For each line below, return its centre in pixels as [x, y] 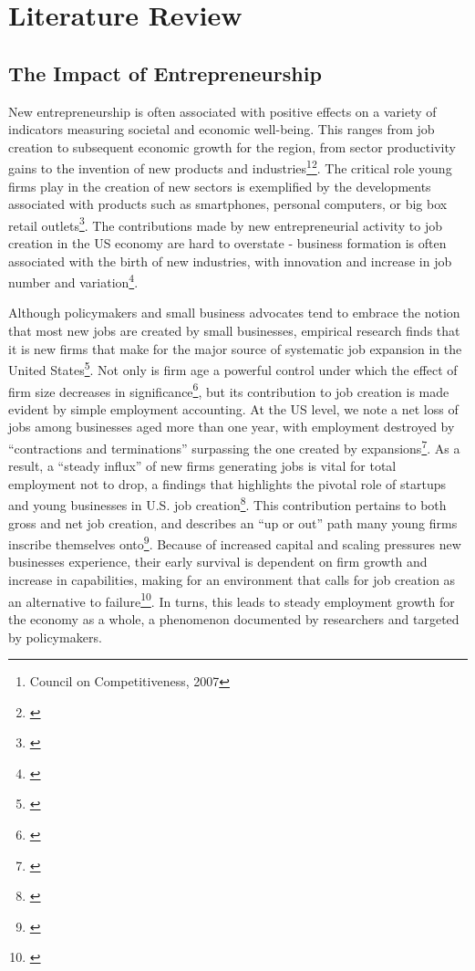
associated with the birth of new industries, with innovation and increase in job [230, 261]
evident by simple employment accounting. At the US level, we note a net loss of [233, 408]
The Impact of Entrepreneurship [165, 73]
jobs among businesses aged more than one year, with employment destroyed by [232, 427]
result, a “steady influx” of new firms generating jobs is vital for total [202, 466]
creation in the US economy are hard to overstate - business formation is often [227, 243]
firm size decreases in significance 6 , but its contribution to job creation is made [229, 390]
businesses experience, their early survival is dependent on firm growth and [218, 562]
